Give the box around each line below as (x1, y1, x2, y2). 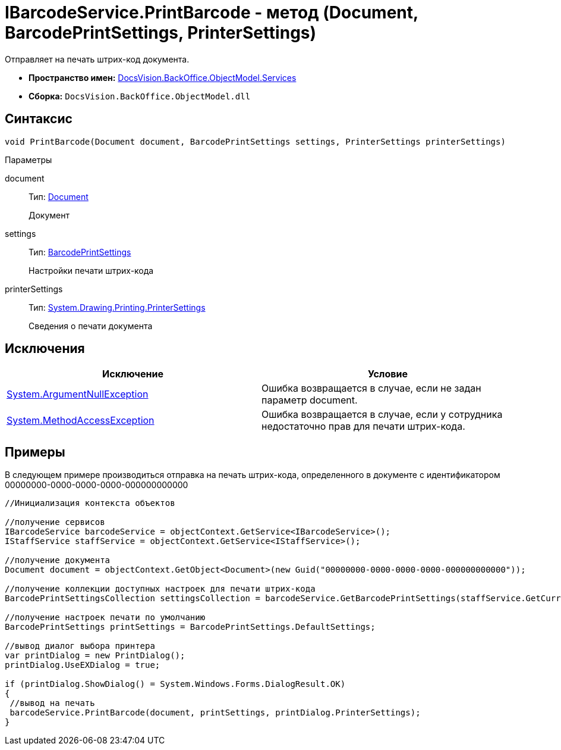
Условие (368, 368, 408, 380)
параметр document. (261, 394, 358, 407)
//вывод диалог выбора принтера (5, 641, 155, 651)
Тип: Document (29, 191, 89, 202)
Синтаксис (5, 111, 73, 127)
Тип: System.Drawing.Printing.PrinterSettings (29, 302, 206, 312)
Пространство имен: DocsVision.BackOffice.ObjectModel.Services (29, 72, 297, 83)
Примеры (5, 444, 65, 460)
